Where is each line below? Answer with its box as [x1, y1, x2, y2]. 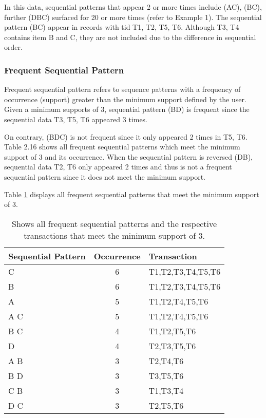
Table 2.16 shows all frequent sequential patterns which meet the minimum [4, 141, 240, 152]
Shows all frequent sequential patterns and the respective [11, 217, 217, 230]
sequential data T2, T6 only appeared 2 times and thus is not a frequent [4, 161, 232, 172]
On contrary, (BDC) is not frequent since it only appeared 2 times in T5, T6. [4, 131, 248, 142]
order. [4, 42, 23, 52]
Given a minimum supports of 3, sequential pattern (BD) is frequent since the [4, 104, 250, 115]
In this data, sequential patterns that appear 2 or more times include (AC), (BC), [4, 2, 262, 12]
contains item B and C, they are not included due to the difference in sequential [4, 31, 256, 42]
